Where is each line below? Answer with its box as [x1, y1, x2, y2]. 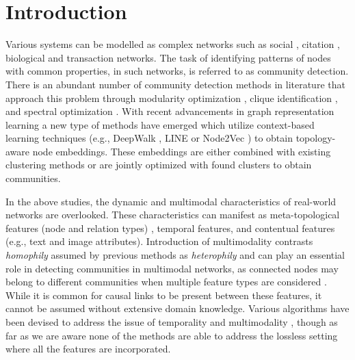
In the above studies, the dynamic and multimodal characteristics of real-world [5, 194, 337, 208]
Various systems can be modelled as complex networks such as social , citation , [5, 37, 340, 51]
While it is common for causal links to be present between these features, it [5, 287, 322, 302]
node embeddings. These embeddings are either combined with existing [32, 144, 331, 158]
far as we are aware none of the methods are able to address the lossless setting [5, 328, 338, 342]
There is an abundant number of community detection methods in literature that [5, 77, 345, 91]
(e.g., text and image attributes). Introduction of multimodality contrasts [5, 234, 313, 248]
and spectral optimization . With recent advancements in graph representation [5, 104, 334, 118]
